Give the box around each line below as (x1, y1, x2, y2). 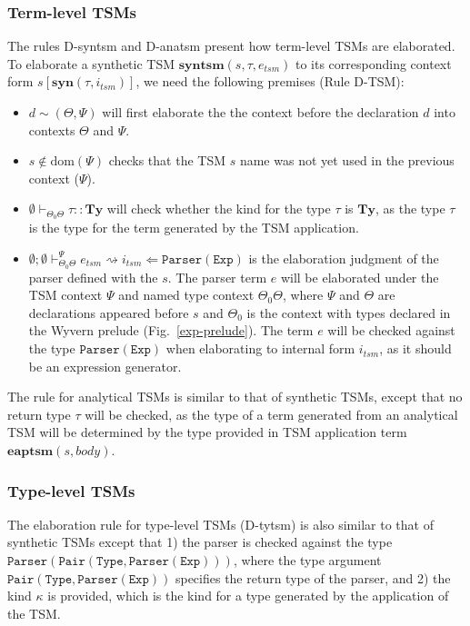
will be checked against (327, 321, 455, 340)
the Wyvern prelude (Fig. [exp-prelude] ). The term (28, 321, 314, 340)
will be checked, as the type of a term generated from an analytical (85, 404, 458, 423)
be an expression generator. (28, 356, 182, 375)
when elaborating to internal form (165, 339, 355, 358)
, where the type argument (233, 551, 382, 570)
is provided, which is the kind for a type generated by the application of (47, 586, 449, 605)
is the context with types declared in (246, 303, 451, 322)
